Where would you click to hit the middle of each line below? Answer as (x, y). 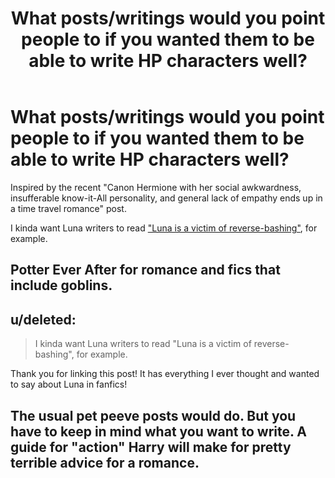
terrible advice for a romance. (105, 462)
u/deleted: (43, 319)
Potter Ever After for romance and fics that (145, 270)
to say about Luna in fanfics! (69, 384)
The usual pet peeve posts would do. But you (153, 415)
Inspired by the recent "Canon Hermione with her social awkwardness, (156, 187)
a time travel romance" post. (68, 208)
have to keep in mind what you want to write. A (158, 431)
